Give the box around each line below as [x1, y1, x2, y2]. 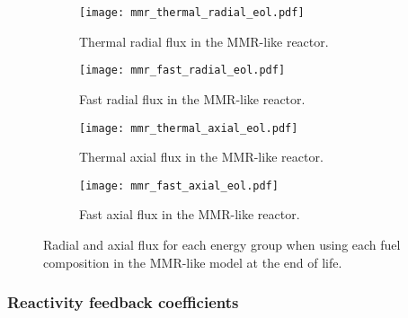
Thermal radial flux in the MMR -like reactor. [79, 31, 329, 50]
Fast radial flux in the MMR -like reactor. [79, 89, 306, 108]
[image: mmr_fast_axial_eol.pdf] [79, 179, 279, 192]
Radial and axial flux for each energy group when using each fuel [43, 235, 401, 253]
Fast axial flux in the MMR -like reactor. [79, 205, 300, 224]
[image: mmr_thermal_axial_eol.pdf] [79, 121, 298, 135]
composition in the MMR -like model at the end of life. [43, 252, 342, 271]
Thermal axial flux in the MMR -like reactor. [79, 147, 324, 166]
